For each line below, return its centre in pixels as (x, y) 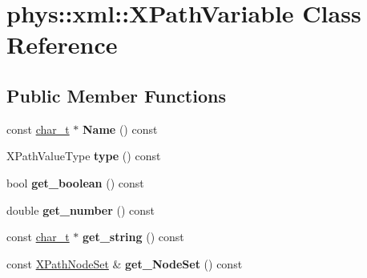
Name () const (120, 129)
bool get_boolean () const (75, 182)
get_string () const (133, 237)
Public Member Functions (116, 95)
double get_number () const (81, 210)
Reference (62, 44)
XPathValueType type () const (84, 156)
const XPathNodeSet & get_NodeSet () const (125, 263)
